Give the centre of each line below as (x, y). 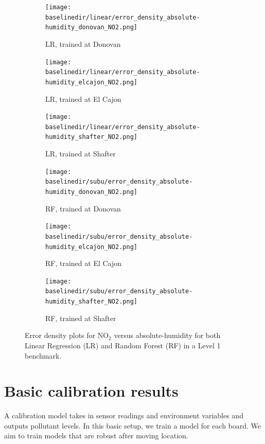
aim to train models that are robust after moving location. (96, 436)
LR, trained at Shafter (81, 154)
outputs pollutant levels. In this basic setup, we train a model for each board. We (133, 425)
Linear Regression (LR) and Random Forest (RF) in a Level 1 (123, 345)
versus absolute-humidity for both (167, 335)
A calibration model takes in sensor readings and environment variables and (124, 415)
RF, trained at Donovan (83, 208)
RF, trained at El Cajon (84, 263)
